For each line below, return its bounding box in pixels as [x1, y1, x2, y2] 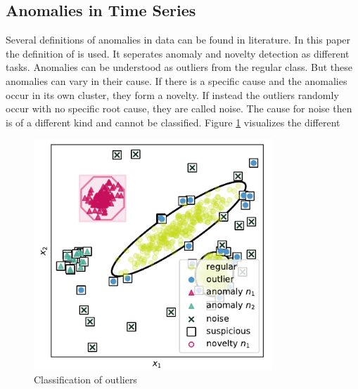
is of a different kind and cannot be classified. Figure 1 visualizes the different [6, 114, 340, 129]
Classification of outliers [34, 372, 137, 387]
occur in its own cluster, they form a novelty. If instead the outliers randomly [6, 87, 339, 102]
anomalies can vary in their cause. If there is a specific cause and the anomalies [6, 73, 347, 88]
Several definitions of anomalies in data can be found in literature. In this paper [6, 32, 351, 47]
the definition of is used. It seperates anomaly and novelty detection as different [6, 46, 350, 60]
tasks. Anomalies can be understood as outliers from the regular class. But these [6, 60, 352, 74]
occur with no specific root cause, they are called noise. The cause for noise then [6, 101, 352, 116]
